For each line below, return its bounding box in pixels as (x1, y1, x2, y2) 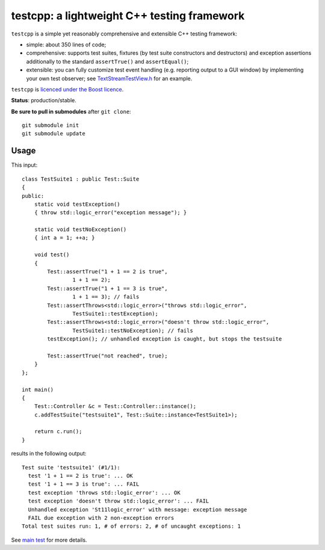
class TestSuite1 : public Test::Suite (22, 175, 140, 182)
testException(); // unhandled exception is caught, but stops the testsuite (47, 336, 282, 342)
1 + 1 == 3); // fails (72, 294, 140, 300)
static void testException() (34, 200, 120, 208)
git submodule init (22, 122, 79, 129)
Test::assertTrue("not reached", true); (47, 352, 168, 359)
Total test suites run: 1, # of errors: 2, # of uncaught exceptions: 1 (22, 523, 241, 530)
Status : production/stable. (11, 97, 76, 104)
